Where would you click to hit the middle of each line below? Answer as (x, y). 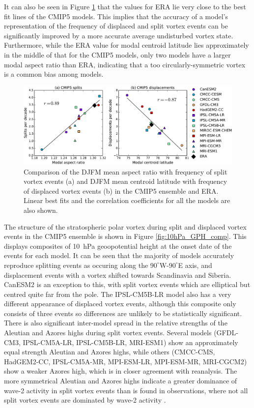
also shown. (41, 210)
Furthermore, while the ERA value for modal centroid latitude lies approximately (127, 45)
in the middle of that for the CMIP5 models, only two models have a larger (117, 54)
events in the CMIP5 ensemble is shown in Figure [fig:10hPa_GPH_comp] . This (125, 236)
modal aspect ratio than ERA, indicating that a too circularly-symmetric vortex (125, 64)
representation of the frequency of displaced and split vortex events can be (116, 26)
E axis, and (195, 265)
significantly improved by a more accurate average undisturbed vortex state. (119, 35)
